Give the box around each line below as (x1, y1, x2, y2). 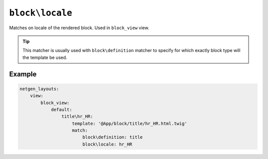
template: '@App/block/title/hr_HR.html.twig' (72, 120, 188, 126)
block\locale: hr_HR (82, 141, 133, 147)
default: (51, 106, 72, 112)
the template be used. (22, 54, 67, 60)
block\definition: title (82, 134, 143, 140)
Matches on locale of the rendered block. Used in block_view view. (9, 25, 149, 31)
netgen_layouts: (19, 86, 60, 92)
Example (9, 70, 37, 78)
